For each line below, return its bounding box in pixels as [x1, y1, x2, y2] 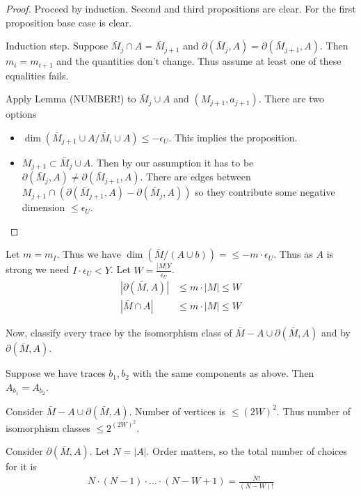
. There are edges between [140, 169, 251, 184]
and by [321, 325, 351, 340]
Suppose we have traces [6, 366, 106, 380]
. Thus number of [276, 403, 351, 418]
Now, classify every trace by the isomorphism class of [6, 325, 232, 340]
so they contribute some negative [195, 185, 335, 199]
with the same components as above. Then [132, 366, 314, 380]
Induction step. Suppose [6, 38, 109, 53]
